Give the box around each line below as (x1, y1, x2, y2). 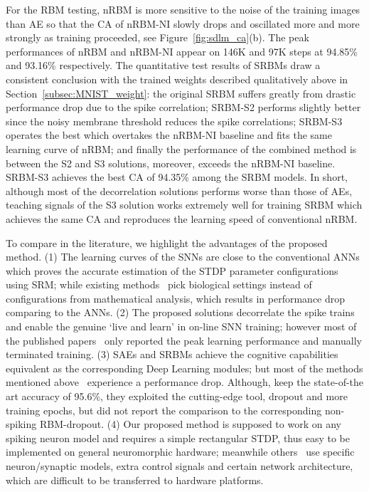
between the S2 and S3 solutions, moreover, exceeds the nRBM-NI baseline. (6, 155, 336, 170)
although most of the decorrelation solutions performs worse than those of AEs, (6, 183, 353, 198)
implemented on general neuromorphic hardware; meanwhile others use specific (6, 444, 355, 459)
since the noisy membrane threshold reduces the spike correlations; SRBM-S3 (6, 113, 343, 128)
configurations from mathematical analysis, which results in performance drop (6, 291, 346, 305)
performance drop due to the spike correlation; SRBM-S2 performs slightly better (6, 100, 361, 115)
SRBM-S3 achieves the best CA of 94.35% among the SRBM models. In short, (6, 169, 348, 184)
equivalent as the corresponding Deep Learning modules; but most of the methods (6, 360, 363, 375)
